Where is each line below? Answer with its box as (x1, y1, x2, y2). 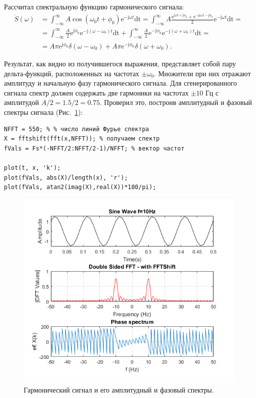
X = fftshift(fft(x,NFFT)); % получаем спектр (4, 135, 160, 143)
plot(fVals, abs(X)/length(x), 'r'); (4, 174, 128, 181)
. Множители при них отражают (154, 68, 251, 78)
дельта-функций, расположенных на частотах (4, 68, 139, 78)
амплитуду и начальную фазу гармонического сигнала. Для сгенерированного (4, 78, 237, 88)
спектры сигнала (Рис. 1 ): (4, 106, 83, 117)
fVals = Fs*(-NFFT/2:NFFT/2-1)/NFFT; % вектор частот (4, 145, 185, 152)
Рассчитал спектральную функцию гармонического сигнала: (4, 1, 184, 11)
